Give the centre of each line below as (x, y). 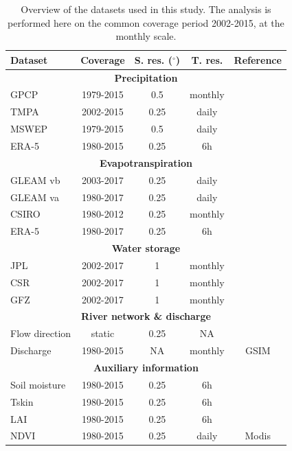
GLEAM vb (35, 180)
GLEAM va (35, 197)
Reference (258, 59)
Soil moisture (38, 384)
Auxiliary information (146, 367)
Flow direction (41, 333)
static (103, 333)
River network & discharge (146, 316)
